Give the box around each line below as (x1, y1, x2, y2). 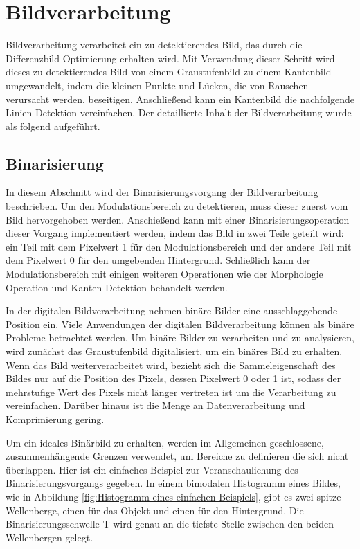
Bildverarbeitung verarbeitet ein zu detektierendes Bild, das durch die (6, 37, 303, 52)
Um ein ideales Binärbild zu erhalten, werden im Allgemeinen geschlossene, (6, 435, 324, 449)
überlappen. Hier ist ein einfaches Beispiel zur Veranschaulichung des (6, 462, 298, 476)
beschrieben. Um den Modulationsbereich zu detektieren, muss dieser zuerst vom (6, 199, 348, 213)
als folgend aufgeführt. (6, 118, 100, 133)
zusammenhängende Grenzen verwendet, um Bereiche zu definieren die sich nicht (6, 449, 349, 463)
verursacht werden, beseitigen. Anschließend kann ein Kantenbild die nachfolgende (6, 91, 354, 106)
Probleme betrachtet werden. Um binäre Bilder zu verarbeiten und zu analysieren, (6, 330, 355, 345)
